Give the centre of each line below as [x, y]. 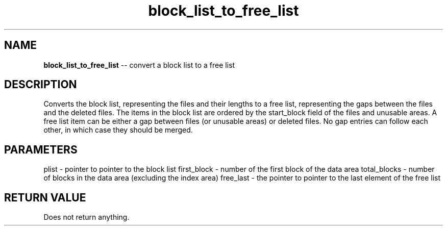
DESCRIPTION [41, 85]
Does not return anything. [86, 217]
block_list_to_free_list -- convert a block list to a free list [139, 65]
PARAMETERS [41, 149]
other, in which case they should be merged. [118, 130]
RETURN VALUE [45, 197]
